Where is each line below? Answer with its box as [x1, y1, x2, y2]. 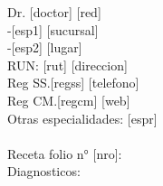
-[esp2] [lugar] [7, 38, 82, 57]
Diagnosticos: [7, 162, 81, 181]
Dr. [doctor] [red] [7, 3, 101, 21]
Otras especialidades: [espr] [7, 108, 158, 127]
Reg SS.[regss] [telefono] [7, 73, 139, 92]
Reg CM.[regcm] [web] [7, 90, 130, 109]
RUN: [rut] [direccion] [7, 55, 128, 74]
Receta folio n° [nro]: [7, 144, 122, 163]
